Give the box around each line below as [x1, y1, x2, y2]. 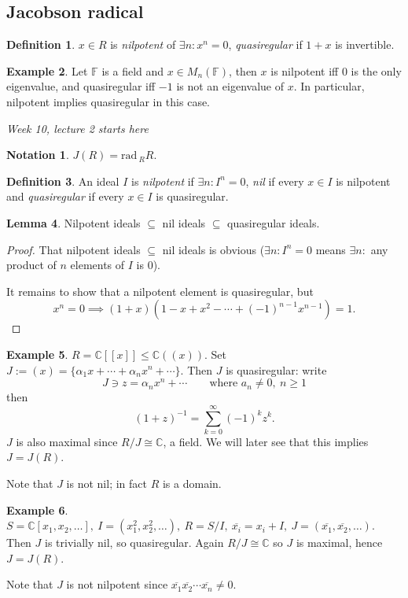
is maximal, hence [296, 534, 383, 551]
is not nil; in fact [66, 475, 147, 492]
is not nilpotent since [66, 576, 168, 592]
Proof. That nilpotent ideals [6, 241, 141, 257]
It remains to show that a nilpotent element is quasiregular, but [6, 282, 314, 299]
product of [6, 257, 57, 273]
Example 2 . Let [6, 62, 88, 79]
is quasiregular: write [226, 361, 327, 378]
